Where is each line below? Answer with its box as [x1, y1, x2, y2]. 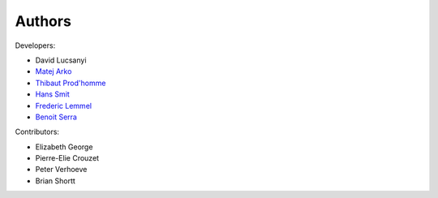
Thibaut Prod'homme [35, 78, 106, 88]
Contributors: [15, 127, 60, 137]
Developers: [15, 41, 56, 50]
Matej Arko [35, 67, 72, 76]
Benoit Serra [35, 112, 77, 122]
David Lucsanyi [35, 55, 87, 65]
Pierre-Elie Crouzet [35, 153, 100, 163]
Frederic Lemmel [35, 101, 92, 110]
